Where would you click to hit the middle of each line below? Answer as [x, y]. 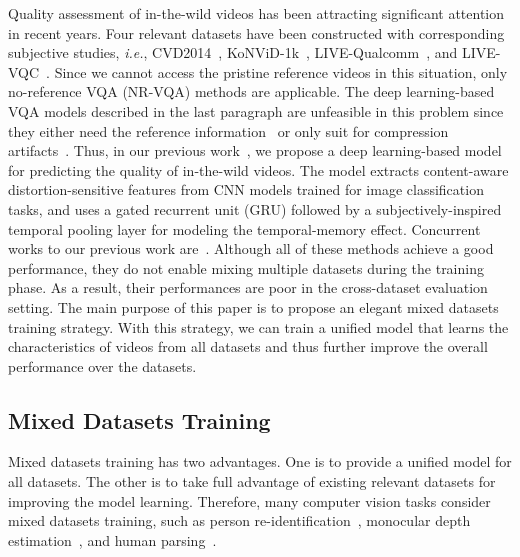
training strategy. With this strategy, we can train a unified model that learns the [258, 326]
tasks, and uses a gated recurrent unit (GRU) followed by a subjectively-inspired [255, 208]
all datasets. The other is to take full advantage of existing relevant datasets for [252, 481]
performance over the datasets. [102, 365]
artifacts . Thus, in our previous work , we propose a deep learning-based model [255, 150]
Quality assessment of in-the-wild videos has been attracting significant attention [256, 13]
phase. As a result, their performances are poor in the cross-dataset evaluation [248, 287]
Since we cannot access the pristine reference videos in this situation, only [281, 71]
